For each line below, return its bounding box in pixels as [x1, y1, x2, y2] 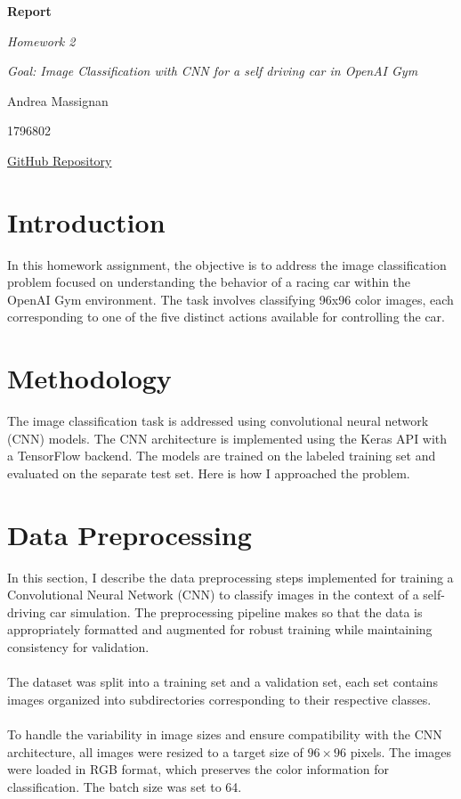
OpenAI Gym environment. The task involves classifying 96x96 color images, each [7, 289, 454, 308]
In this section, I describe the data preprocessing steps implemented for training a [7, 567, 454, 586]
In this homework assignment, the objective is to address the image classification [7, 255, 447, 273]
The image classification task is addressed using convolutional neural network [7, 412, 429, 430]
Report [7, 2, 52, 20]
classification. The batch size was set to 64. [7, 777, 242, 795]
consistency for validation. [7, 638, 150, 656]
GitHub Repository [7, 151, 112, 169]
